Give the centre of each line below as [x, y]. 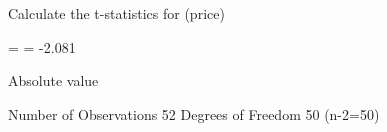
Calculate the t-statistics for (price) [116, 13]
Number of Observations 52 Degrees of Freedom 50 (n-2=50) [194, 113]
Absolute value [53, 80]
